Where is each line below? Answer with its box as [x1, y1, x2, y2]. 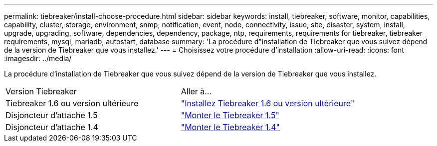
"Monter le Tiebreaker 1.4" [181, 122, 280, 132]
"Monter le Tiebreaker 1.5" [181, 110, 279, 120]
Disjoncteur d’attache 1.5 [5, 110, 98, 120]
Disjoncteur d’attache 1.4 [5, 122, 98, 132]
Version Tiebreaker [5, 86, 77, 96]
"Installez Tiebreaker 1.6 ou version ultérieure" [181, 98, 355, 108]
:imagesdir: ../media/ [4, 54, 72, 63]
